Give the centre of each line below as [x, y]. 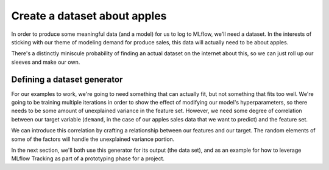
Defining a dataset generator [67, 79]
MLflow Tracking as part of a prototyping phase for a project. [88, 158]
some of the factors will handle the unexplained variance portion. [93, 139]
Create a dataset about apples [89, 16]
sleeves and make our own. [46, 62]
